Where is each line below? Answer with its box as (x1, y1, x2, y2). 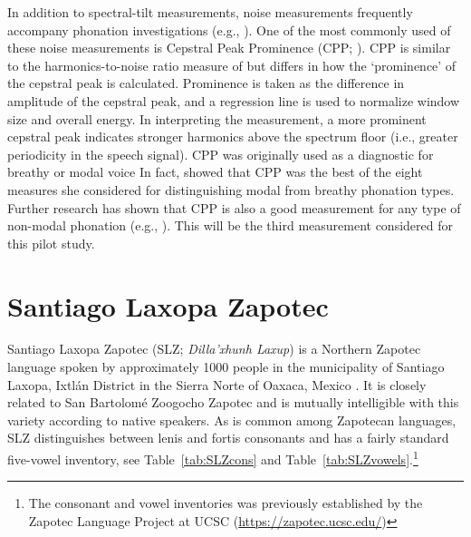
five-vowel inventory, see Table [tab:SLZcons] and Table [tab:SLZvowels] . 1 (7, 447, 418, 468)
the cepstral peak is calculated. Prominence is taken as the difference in (7, 73, 405, 93)
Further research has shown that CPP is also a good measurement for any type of (7, 198, 461, 217)
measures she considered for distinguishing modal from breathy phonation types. (7, 180, 455, 199)
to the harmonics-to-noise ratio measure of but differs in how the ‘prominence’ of (7, 55, 457, 74)
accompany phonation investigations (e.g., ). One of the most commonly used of (7, 20, 451, 39)
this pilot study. (7, 233, 95, 252)
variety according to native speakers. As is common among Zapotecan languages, (7, 410, 457, 429)
